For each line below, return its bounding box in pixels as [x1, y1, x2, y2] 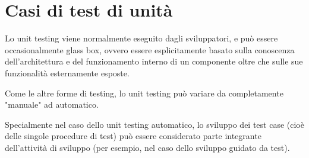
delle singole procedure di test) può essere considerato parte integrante [5, 130, 261, 142]
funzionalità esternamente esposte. [5, 66, 130, 79]
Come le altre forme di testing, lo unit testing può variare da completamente [5, 86, 283, 99]
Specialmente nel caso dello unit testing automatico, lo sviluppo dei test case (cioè [5, 118, 304, 130]
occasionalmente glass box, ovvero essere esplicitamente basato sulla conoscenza [5, 43, 295, 56]
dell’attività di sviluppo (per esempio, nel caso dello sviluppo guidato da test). [5, 141, 290, 153]
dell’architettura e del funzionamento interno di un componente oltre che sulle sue [5, 55, 303, 67]
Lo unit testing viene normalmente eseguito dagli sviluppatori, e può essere [5, 32, 278, 44]
